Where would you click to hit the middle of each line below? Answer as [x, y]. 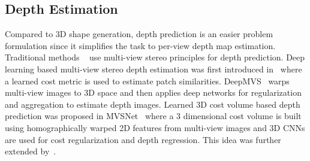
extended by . [31, 151]
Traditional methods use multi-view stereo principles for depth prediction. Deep [155, 57]
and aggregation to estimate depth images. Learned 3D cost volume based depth [153, 104]
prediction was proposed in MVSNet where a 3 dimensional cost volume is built [153, 116]
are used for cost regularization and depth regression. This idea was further [143, 139]
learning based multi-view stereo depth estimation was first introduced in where [154, 69]
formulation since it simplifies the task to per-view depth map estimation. [140, 45]
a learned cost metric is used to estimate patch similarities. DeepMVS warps [147, 80]
